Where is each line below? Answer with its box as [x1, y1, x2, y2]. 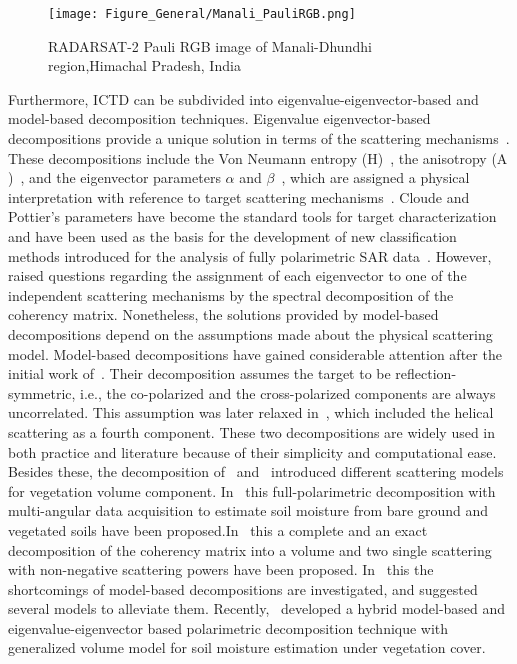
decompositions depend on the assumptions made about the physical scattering [8, 323, 493, 344]
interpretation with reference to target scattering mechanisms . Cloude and [8, 186, 470, 207]
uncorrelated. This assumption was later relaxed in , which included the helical [8, 402, 494, 423]
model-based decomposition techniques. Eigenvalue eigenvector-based [8, 108, 431, 129]
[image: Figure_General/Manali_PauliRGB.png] [48, 7, 356, 21]
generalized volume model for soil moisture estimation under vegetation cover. [8, 637, 486, 658]
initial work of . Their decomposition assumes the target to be [8, 363, 391, 384]
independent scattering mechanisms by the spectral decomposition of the [8, 284, 454, 305]
